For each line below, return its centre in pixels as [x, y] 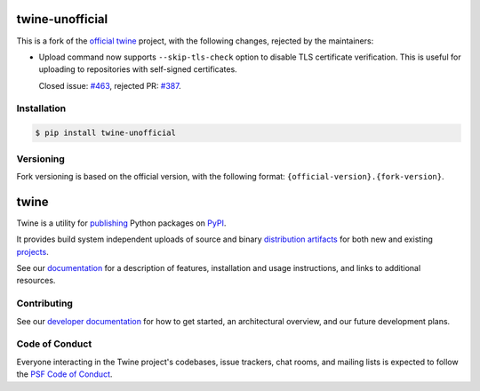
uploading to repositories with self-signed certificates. [138, 69]
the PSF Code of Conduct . [64, 374]
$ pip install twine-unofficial [106, 133]
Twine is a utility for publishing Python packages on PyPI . [121, 223]
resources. [36, 281]
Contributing [44, 304]
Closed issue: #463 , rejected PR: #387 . [110, 85]
